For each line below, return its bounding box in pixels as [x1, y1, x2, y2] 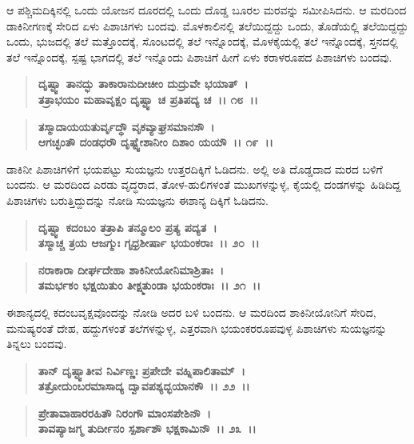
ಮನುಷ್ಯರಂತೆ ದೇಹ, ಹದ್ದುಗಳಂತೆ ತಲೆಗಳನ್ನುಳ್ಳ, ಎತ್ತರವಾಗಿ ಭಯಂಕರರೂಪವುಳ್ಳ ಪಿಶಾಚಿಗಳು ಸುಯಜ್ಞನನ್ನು [6, 319, 387, 336]
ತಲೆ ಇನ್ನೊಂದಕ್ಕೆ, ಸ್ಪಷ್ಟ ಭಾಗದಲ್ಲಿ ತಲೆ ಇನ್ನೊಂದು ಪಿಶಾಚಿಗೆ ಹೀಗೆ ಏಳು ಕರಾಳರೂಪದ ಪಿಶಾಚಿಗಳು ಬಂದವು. [6, 48, 392, 65]
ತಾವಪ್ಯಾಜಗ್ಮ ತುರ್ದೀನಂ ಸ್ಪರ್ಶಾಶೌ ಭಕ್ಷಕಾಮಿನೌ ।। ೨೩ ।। [38, 420, 257, 437]
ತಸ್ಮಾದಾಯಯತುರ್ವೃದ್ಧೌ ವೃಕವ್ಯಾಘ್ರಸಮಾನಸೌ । [38, 118, 215, 134]
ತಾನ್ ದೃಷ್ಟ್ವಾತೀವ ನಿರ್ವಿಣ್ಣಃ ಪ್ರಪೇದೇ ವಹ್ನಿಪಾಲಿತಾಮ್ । [38, 362, 245, 378]
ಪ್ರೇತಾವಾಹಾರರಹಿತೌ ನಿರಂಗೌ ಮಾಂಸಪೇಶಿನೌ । [38, 404, 211, 421]
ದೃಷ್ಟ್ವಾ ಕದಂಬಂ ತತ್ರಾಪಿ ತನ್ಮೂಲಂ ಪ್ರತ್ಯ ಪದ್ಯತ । [38, 218, 217, 235]
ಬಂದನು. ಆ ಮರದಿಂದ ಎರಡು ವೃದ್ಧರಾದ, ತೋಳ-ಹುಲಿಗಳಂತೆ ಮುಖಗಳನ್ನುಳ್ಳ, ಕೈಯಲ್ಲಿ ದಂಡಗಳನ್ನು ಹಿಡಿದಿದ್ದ [6, 176, 401, 193]
